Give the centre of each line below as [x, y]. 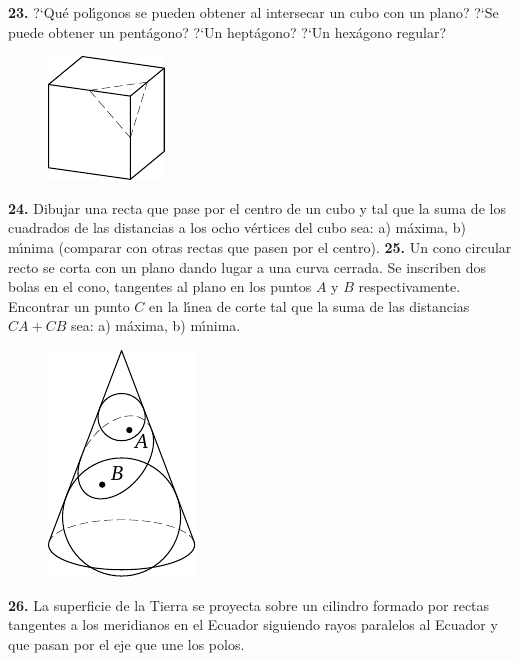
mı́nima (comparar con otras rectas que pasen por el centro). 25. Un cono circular [260, 246]
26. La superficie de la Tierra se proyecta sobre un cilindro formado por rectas [249, 604]
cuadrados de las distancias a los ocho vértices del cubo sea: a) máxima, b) [237, 227]
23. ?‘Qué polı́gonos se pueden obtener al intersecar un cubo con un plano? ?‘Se [253, 12]
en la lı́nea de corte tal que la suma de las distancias [309, 305]
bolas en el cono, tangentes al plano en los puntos [160, 286]
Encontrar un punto [69, 305]
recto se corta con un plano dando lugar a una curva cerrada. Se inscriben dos [247, 266]
